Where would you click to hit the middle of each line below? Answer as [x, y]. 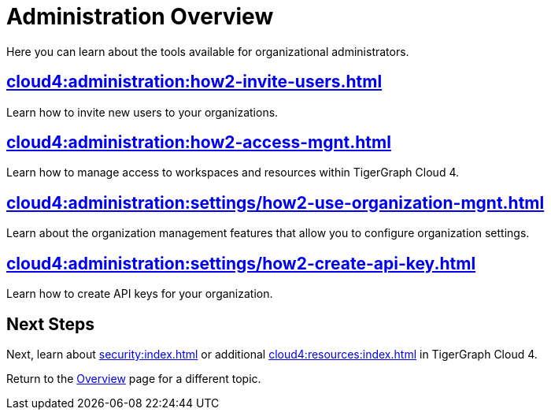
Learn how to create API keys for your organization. [140, 294]
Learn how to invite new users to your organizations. [142, 112]
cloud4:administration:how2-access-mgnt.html [199, 143]
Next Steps [50, 324]
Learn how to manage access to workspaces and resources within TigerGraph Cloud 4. [233, 173]
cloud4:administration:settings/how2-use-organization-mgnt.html [275, 202]
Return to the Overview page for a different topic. [134, 378]
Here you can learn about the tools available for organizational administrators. [208, 51]
